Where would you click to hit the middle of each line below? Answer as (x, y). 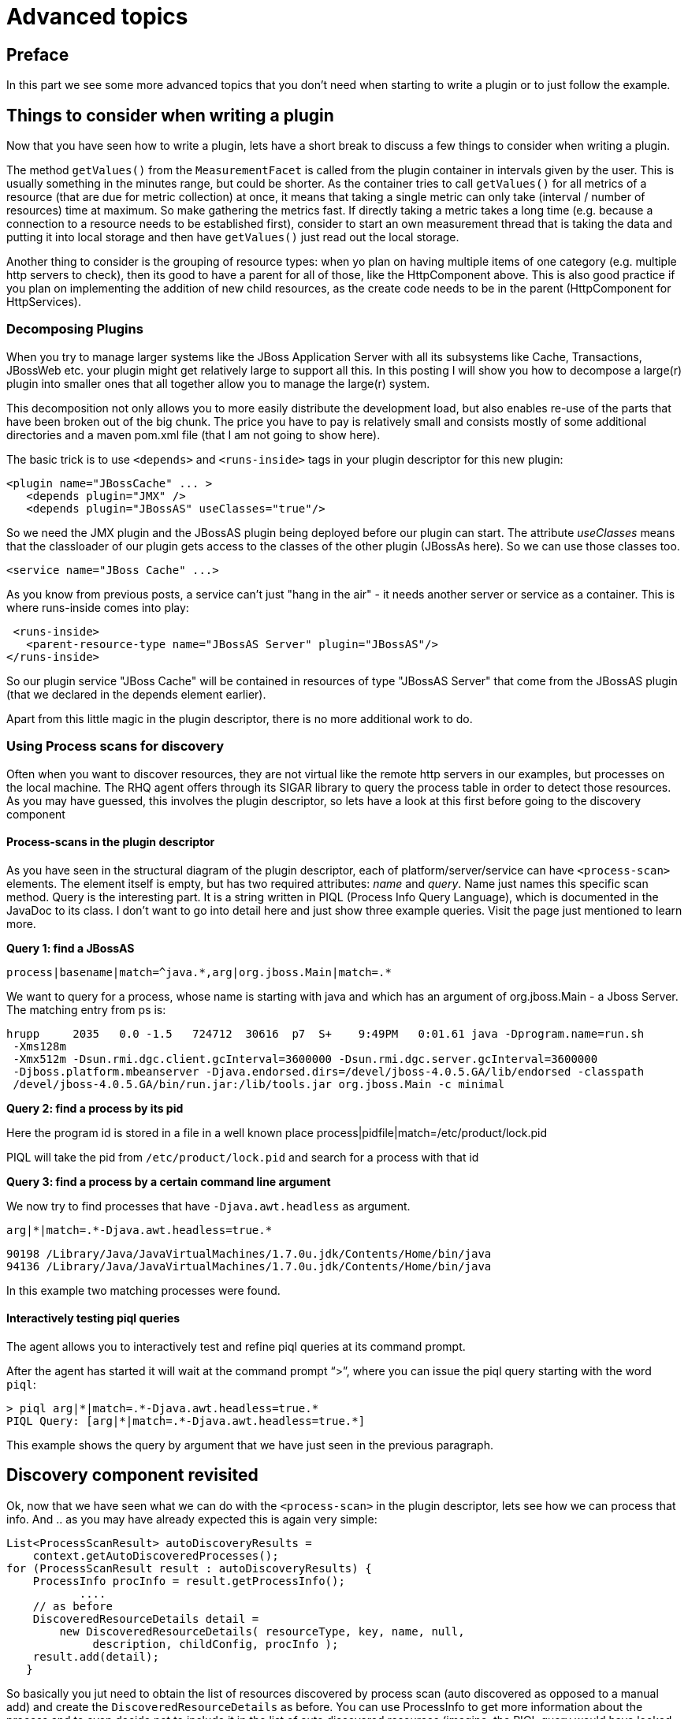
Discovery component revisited (132, 1475)
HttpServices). (44, 302)
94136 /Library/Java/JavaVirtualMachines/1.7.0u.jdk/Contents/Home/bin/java (249, 1266)
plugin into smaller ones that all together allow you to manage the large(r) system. (218, 383)
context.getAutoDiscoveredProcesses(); (156, 1555)
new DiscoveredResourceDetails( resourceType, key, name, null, (262, 1631)
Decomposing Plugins (75, 329)
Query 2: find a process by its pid (95, 1108)
